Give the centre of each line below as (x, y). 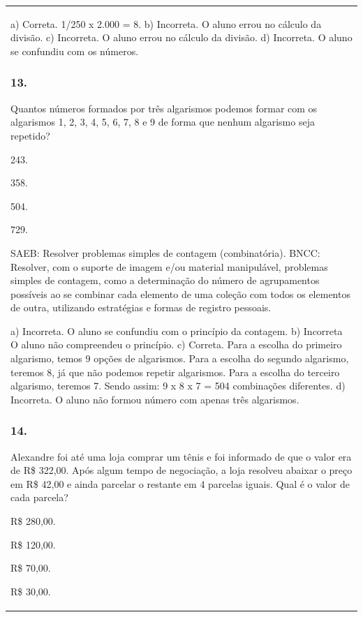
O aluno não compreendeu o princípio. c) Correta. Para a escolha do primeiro (176, 344)
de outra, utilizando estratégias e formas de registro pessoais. (141, 307)
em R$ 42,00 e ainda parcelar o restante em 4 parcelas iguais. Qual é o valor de (180, 483)
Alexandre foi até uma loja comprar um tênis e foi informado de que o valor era (181, 456)
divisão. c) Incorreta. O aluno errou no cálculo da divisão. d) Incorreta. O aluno (181, 37)
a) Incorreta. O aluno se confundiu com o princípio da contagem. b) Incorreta (177, 330)
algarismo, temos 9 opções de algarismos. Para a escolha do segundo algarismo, (180, 358)
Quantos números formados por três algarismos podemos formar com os (164, 108)
